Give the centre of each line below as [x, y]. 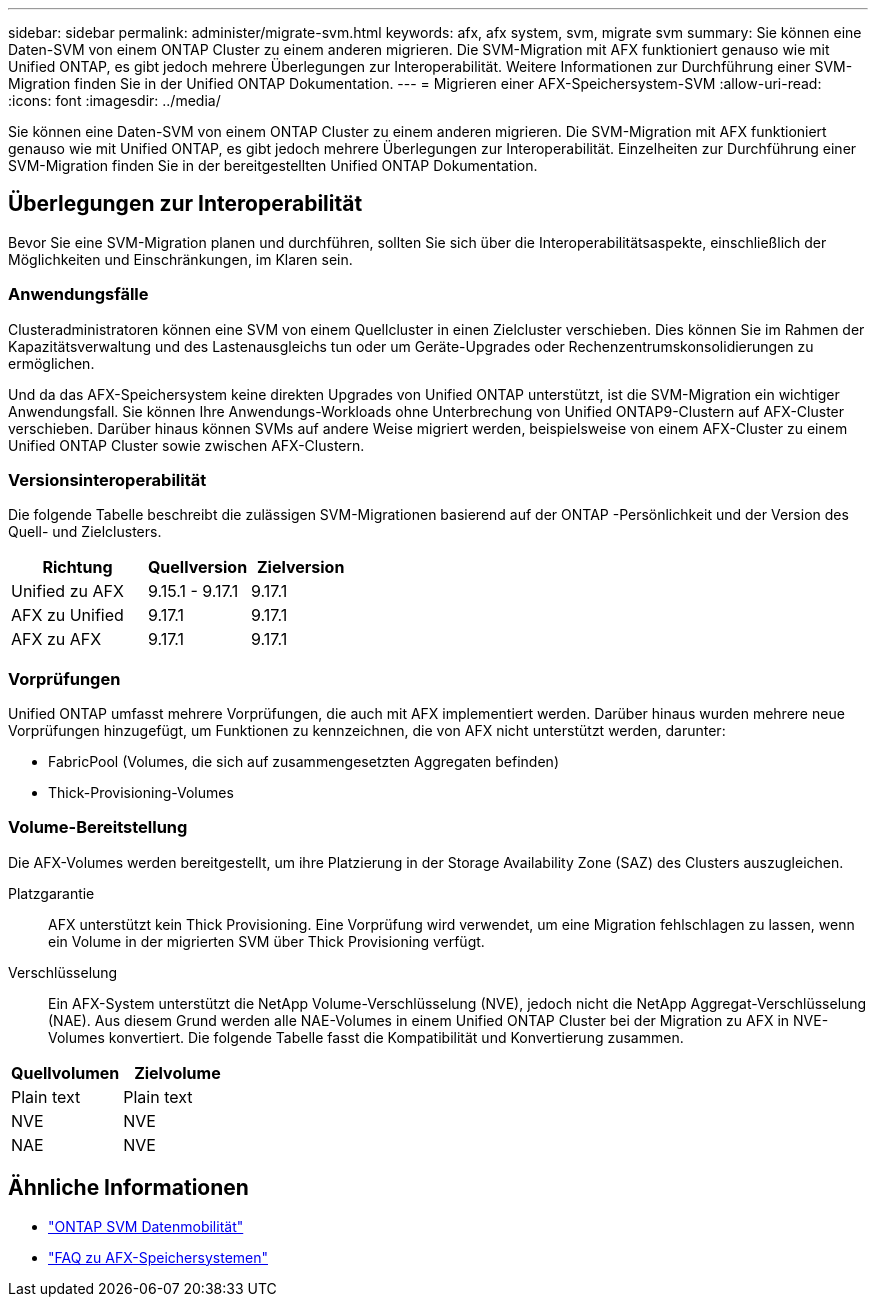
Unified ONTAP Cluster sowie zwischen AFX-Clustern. [186, 445]
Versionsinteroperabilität [107, 479]
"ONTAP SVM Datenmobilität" [146, 1226]
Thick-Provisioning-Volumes [141, 793]
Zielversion [300, 567]
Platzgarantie [51, 893]
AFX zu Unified [67, 615]
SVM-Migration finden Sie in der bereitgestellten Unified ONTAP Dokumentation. [273, 165]
